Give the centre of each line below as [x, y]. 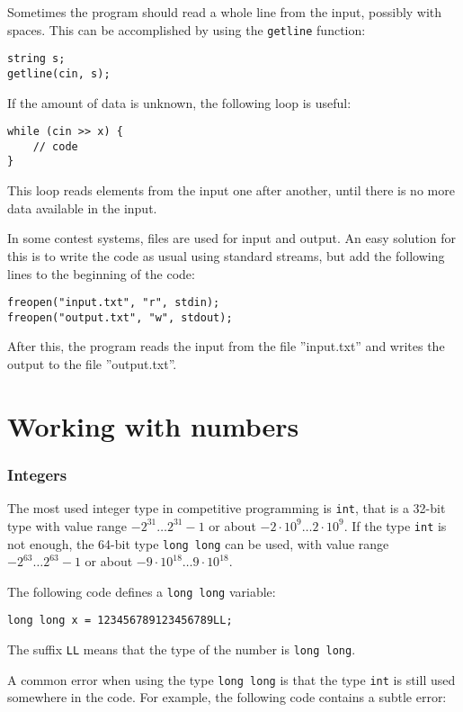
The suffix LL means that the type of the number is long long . [182, 649]
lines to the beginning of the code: [101, 273]
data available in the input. [82, 207]
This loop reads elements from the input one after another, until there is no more [231, 190]
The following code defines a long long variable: [142, 591]
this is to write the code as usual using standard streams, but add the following [226, 255]
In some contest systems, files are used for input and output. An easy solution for [231, 238]
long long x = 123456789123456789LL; [120, 621]
